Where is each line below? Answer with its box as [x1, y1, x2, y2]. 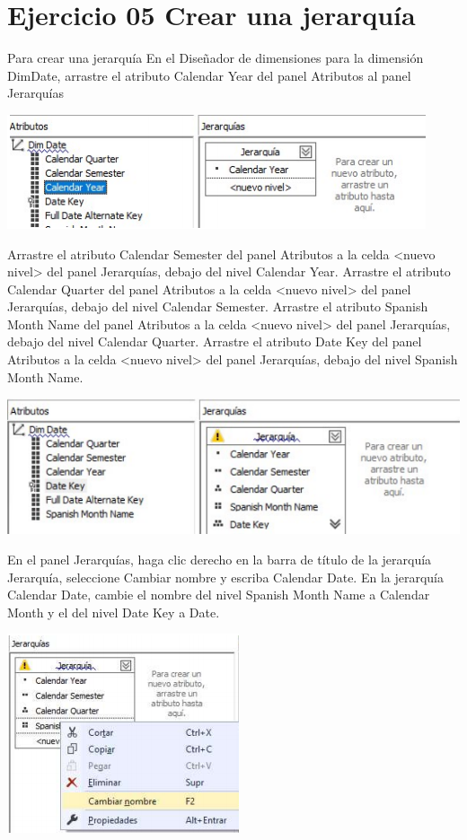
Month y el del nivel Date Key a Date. [7, 602, 220, 621]
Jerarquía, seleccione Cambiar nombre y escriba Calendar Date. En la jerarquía [7, 567, 444, 586]
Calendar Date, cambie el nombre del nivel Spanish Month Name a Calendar [7, 585, 430, 604]
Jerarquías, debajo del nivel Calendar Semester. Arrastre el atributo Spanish [7, 297, 428, 316]
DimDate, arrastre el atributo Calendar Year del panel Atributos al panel [7, 66, 411, 84]
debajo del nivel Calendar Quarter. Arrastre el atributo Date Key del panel [7, 332, 422, 351]
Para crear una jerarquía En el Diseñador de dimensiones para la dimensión [7, 48, 424, 67]
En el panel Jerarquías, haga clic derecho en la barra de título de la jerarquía [7, 550, 432, 569]
